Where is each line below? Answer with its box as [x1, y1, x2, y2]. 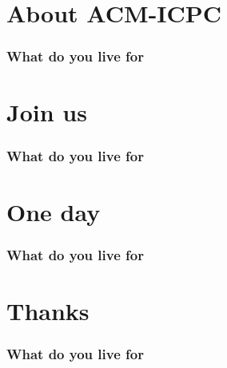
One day [6, 195, 101, 228]
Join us [6, 96, 87, 129]
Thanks [6, 294, 90, 326]
